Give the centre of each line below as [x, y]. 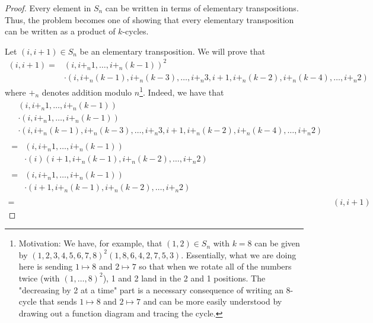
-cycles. [136, 31]
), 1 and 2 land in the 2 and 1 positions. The [184, 278]
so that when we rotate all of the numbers [215, 266]
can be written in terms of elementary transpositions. [202, 8]
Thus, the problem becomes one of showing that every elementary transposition [149, 19]
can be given [277, 243]
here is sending [46, 266]
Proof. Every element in [48, 8]
